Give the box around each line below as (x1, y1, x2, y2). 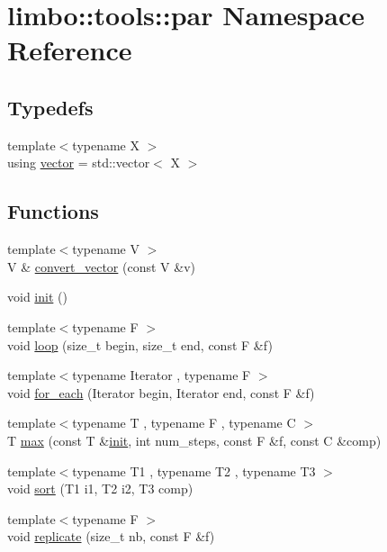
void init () (7, 287, 67, 306)
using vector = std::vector (7, 153, 150, 172)
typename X (72, 135, 139, 154)
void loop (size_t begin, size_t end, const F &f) (7, 335, 273, 354)
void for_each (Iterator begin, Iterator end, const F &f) (7, 383, 315, 402)
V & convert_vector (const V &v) (7, 257, 195, 276)
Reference (7, 32, 132, 68)
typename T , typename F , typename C (72, 413, 296, 432)
